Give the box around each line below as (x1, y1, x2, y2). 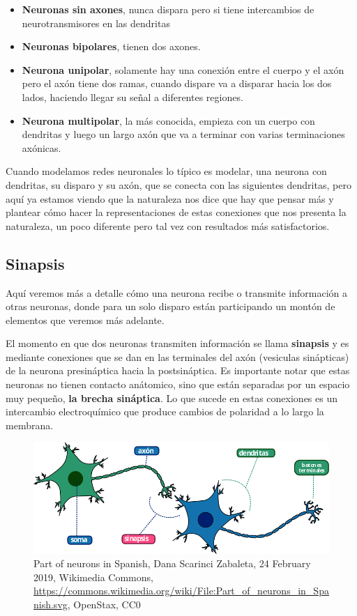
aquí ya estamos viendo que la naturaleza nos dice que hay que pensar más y (6, 191, 334, 206)
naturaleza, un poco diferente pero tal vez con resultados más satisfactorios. (6, 218, 330, 233)
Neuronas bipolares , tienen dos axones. (22, 39, 201, 54)
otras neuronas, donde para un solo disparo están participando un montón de (6, 299, 335, 314)
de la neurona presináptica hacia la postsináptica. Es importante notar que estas (6, 363, 350, 378)
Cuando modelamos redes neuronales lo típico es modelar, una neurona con (6, 164, 327, 178)
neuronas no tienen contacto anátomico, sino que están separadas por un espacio (6, 377, 350, 392)
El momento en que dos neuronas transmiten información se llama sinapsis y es (6, 336, 349, 351)
